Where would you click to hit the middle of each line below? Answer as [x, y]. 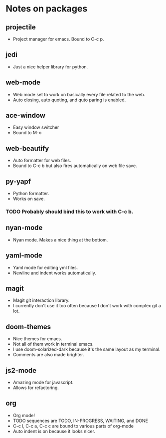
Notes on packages [47, 9]
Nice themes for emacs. [37, 339]
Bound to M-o [27, 133]
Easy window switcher [36, 127]
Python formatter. [31, 194]
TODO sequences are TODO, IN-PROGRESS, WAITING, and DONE [81, 421]
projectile [21, 27]
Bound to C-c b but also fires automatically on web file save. [75, 166]
